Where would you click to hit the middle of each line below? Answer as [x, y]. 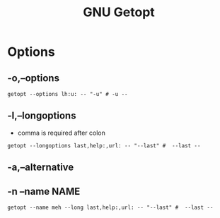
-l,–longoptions [42, 116]
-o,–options [34, 78]
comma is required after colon [62, 133]
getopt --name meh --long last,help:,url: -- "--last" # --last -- [110, 208]
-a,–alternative [41, 168]
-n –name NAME [44, 191]
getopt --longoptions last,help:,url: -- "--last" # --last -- [104, 145]
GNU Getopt [119, 12]
